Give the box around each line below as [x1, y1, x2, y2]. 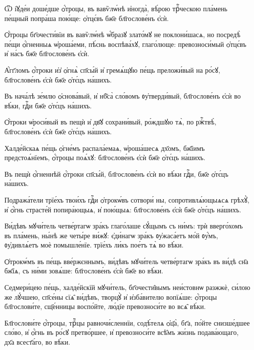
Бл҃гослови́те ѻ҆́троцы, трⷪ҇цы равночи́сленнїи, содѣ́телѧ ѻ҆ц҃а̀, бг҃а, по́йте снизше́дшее [4, 317, 250, 328]
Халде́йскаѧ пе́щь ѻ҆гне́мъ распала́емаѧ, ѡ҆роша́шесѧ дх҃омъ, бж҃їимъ [4, 143, 205, 153]
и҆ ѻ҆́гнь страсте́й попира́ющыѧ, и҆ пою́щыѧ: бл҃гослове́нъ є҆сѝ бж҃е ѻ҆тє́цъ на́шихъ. [4, 204, 241, 214]
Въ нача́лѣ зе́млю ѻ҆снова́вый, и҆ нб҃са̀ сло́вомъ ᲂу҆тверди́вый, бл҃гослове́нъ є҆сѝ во [4, 91, 241, 101]
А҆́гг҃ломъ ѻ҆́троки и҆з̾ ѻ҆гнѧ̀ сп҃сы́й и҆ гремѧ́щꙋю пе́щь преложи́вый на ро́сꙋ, [4, 64, 220, 75]
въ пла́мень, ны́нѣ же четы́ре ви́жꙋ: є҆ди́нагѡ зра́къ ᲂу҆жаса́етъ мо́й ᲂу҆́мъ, [4, 230, 218, 240]
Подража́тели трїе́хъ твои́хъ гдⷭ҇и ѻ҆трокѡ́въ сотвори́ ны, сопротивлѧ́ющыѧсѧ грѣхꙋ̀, [4, 194, 250, 205]
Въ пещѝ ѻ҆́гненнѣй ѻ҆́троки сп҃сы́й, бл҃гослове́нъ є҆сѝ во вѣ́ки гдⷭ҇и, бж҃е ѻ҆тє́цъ [4, 168, 229, 179]
